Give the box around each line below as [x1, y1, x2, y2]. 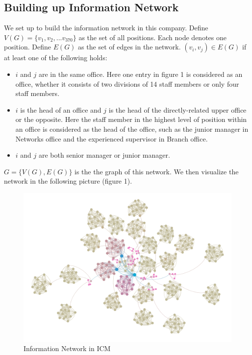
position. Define [4, 42, 51, 52]
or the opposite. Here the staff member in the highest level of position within [15, 114, 247, 124]
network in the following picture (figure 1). [4, 176, 132, 186]
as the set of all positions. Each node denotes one [78, 32, 227, 42]
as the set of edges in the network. [78, 42, 181, 52]
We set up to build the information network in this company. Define [4, 23, 208, 33]
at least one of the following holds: [4, 52, 107, 63]
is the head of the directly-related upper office [108, 104, 247, 115]
